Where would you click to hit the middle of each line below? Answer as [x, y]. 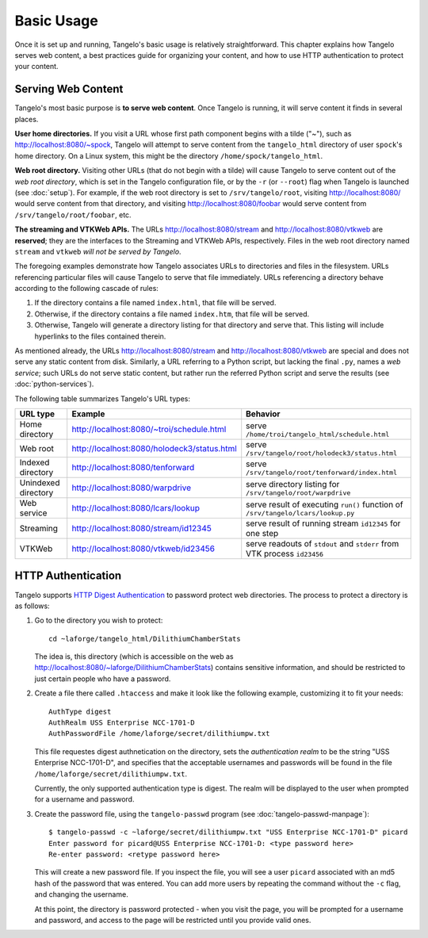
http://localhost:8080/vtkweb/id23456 [143, 549]
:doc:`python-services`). [54, 384]
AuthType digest [80, 711]
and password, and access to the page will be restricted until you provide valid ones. [173, 920]
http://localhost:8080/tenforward [133, 467]
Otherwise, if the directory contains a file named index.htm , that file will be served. [172, 314]
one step [262, 533]
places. [27, 119]
